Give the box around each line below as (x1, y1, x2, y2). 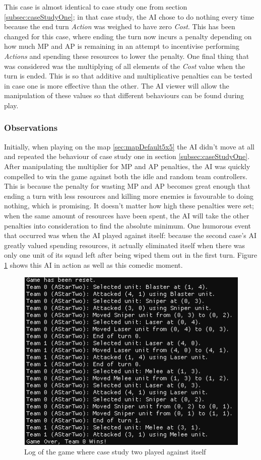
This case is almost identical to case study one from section (4, 2, 187, 12)
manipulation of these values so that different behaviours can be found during (4, 90, 244, 101)
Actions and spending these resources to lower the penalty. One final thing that (4, 50, 249, 61)
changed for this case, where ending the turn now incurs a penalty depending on (4, 31, 252, 41)
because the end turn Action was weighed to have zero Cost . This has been (4, 21, 235, 32)
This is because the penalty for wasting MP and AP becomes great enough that (4, 181, 250, 191)
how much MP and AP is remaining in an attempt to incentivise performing (4, 41, 239, 51)
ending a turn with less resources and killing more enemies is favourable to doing (4, 190, 253, 201)
